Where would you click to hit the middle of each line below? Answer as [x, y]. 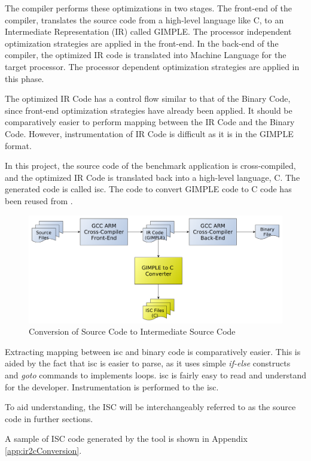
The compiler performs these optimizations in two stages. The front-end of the [149, 8]
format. [18, 145]
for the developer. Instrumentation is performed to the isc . [112, 386]
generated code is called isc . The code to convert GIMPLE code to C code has [148, 189]
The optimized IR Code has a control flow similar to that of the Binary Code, [148, 98]
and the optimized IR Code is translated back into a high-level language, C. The [153, 177]
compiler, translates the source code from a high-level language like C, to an [144, 19]
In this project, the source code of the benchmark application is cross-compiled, [150, 166]
